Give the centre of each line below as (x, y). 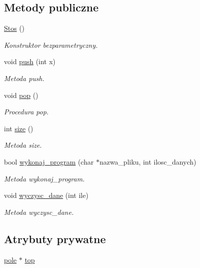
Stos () (14, 28)
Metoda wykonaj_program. (45, 178)
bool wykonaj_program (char (49, 161)
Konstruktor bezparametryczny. (51, 45)
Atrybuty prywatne (55, 238)
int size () (19, 128)
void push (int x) (30, 61)
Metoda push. (24, 78)
